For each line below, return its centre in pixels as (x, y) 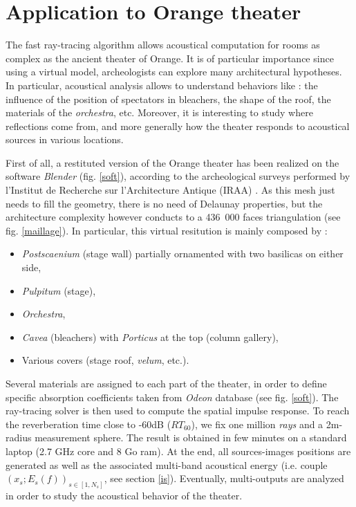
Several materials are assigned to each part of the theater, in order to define (166, 383)
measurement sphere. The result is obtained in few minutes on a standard (191, 437)
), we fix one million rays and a (257, 424)
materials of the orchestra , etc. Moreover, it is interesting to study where (159, 112)
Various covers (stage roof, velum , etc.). (105, 360)
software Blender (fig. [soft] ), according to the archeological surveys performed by (178, 176)
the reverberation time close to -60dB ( (88, 424)
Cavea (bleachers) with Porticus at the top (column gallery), (150, 337)
